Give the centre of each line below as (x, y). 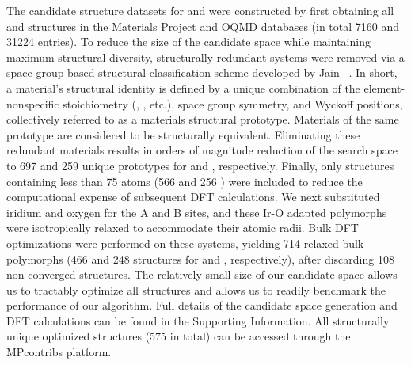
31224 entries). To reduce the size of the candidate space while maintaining (188, 42)
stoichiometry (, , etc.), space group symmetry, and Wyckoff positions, (233, 103)
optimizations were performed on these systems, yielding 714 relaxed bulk (185, 243)
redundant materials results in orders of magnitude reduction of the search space (202, 150)
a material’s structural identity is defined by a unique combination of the (183, 87)
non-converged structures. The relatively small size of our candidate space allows (202, 274)
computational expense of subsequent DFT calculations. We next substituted (193, 197)
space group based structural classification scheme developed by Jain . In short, (202, 72)
